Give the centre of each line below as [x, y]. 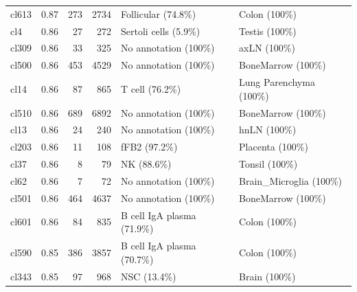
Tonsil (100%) [268, 164]
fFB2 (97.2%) [149, 147]
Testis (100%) [268, 31]
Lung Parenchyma [277, 82]
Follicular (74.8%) [159, 13]
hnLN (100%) [268, 130]
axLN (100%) [267, 48]
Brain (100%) [267, 276]
